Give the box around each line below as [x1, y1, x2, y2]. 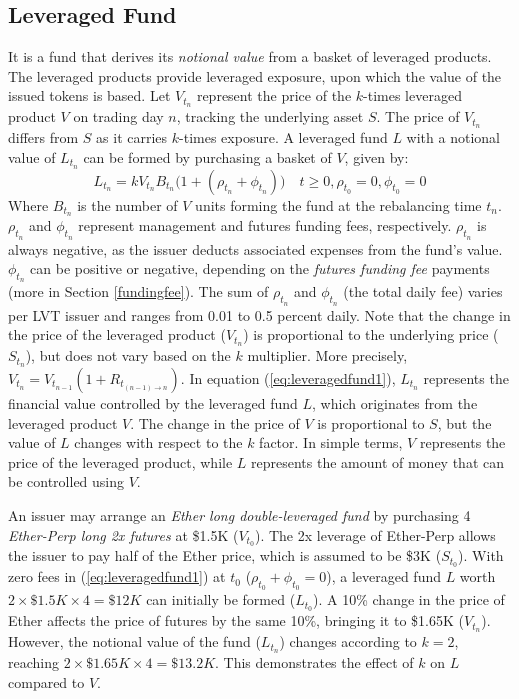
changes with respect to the [74, 432, 243, 453]
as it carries [96, 127, 168, 148]
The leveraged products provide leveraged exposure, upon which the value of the [8, 65, 502, 86]
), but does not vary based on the [25, 345, 231, 366]
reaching [8, 652, 59, 672]
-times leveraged [363, 85, 462, 106]
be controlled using [8, 471, 125, 492]
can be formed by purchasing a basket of [83, 146, 332, 167]
